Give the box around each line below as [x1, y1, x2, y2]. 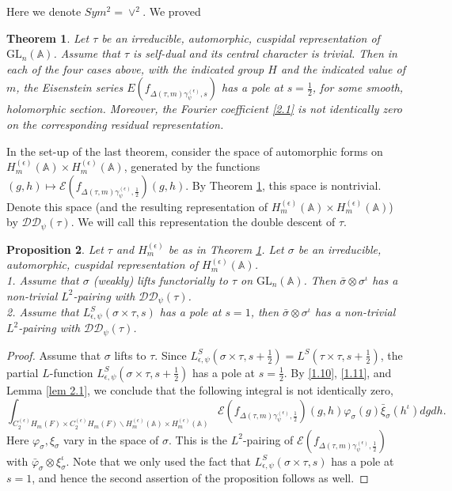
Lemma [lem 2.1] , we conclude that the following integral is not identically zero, [6, 381, 393, 398]
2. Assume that [6, 304, 79, 320]
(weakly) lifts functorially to [93, 271, 228, 288]
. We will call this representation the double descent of [70, 213, 336, 230]
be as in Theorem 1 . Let [168, 240, 284, 257]
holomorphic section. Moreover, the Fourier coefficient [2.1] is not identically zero [6, 100, 402, 117]
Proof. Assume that [6, 346, 101, 363]
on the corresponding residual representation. [6, 115, 224, 132]
